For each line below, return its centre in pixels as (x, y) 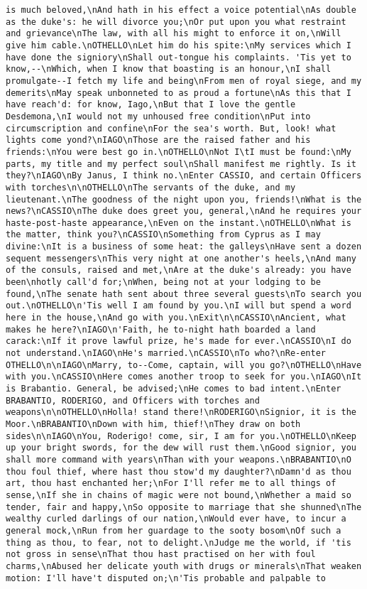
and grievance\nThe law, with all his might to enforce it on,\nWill (174, 34)
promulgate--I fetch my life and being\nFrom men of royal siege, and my (184, 81)
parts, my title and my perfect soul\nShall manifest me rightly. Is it (181, 164)
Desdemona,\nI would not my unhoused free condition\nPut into (158, 116)
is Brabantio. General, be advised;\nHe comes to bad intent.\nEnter (174, 389)
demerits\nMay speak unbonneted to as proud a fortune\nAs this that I (179, 93)
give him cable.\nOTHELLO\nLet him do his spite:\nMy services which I (179, 45)
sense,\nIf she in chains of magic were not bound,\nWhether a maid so (179, 495)
